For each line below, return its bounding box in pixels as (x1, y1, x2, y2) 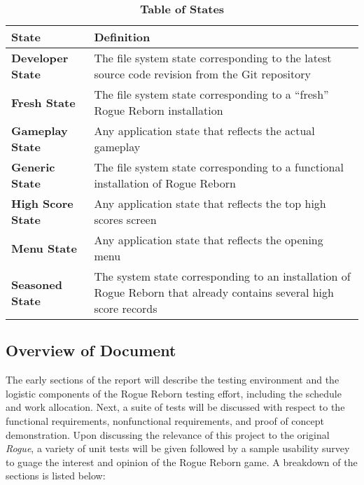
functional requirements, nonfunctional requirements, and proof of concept (6, 413, 325, 428)
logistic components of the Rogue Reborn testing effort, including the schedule (6, 386, 342, 400)
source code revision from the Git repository (94, 66, 311, 82)
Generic (11, 159, 55, 175)
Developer (11, 50, 69, 66)
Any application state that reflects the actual (94, 122, 315, 139)
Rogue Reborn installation (94, 102, 223, 118)
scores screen (94, 211, 157, 227)
